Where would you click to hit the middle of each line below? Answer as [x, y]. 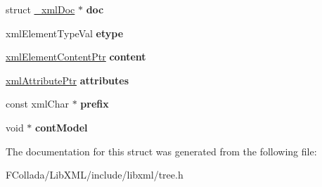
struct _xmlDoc [40, 9]
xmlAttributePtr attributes [67, 80]
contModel [62, 127]
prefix [95, 104]
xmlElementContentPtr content [76, 57]
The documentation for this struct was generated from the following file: [161, 151]
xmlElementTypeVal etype [65, 33]
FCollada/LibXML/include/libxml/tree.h [95, 175]
